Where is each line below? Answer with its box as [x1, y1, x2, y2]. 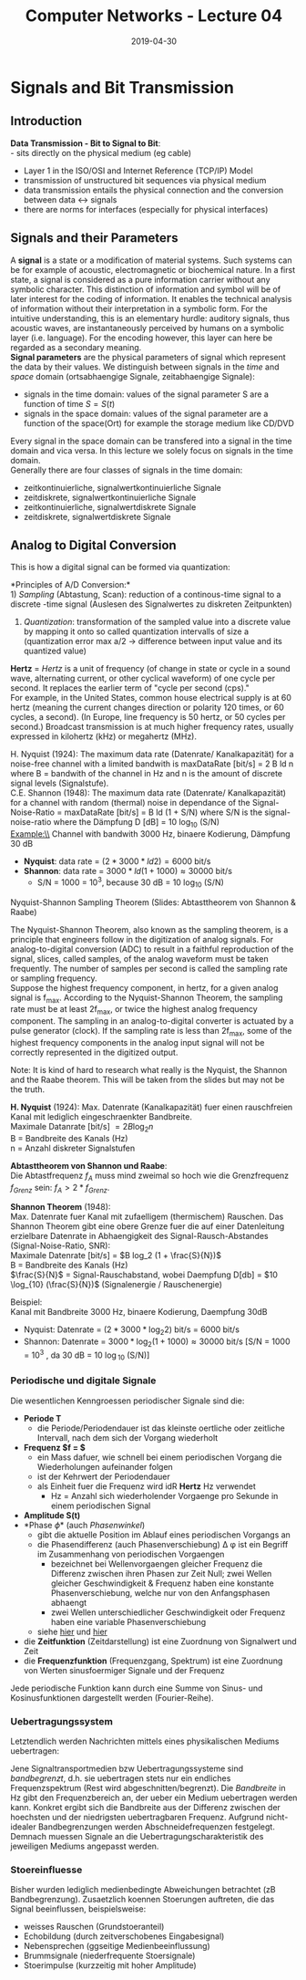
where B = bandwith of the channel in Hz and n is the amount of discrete [10, 768, 283, 779]
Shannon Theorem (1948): [10, 1202, 111, 1213]
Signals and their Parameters [10, 230, 178, 246]
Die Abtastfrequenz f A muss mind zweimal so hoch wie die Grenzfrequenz [10, 1170, 290, 1183]
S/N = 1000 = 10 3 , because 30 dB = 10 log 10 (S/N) [36, 875, 224, 890]
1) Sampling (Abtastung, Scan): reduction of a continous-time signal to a [10, 589, 281, 600]
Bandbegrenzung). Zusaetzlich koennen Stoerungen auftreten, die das [10, 1894, 275, 1905]
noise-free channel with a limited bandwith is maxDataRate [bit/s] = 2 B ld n [10, 758, 294, 769]
